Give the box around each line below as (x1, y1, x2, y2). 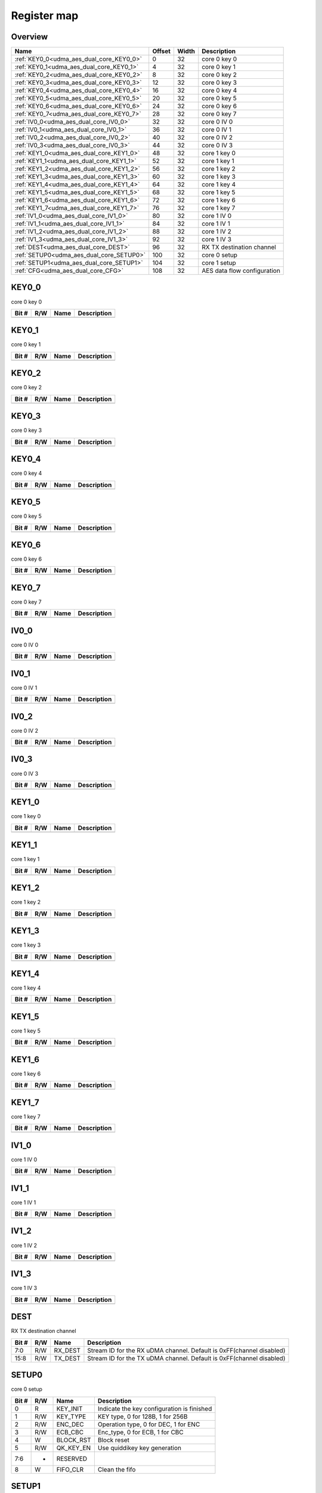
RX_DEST (54, 1346, 80, 1354)
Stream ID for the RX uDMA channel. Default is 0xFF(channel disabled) (87, 1346, 286, 1354)
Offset (152, 47, 171, 56)
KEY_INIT (56, 1404, 83, 1412)
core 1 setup (202, 259, 237, 267)
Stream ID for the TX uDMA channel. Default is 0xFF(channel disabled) (87, 1354, 286, 1362)
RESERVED (56, 1454, 88, 1463)
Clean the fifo (97, 1465, 136, 1473)
